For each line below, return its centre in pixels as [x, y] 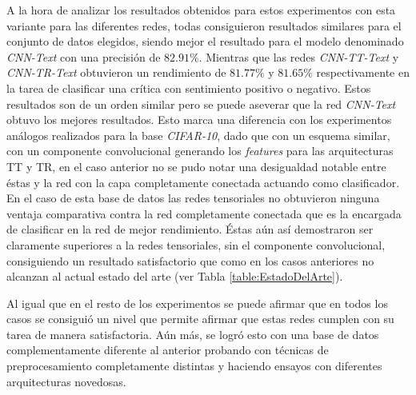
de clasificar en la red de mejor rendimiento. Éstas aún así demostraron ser [190, 229]
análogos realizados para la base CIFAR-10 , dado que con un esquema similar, [198, 135]
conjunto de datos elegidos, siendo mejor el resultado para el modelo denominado [205, 41]
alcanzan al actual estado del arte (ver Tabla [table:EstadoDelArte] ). [175, 276]
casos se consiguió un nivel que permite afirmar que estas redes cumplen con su [200, 319]
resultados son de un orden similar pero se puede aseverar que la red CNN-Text [201, 104]
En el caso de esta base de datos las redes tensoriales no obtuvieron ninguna [193, 198]
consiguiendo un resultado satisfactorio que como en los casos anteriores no [190, 260]
